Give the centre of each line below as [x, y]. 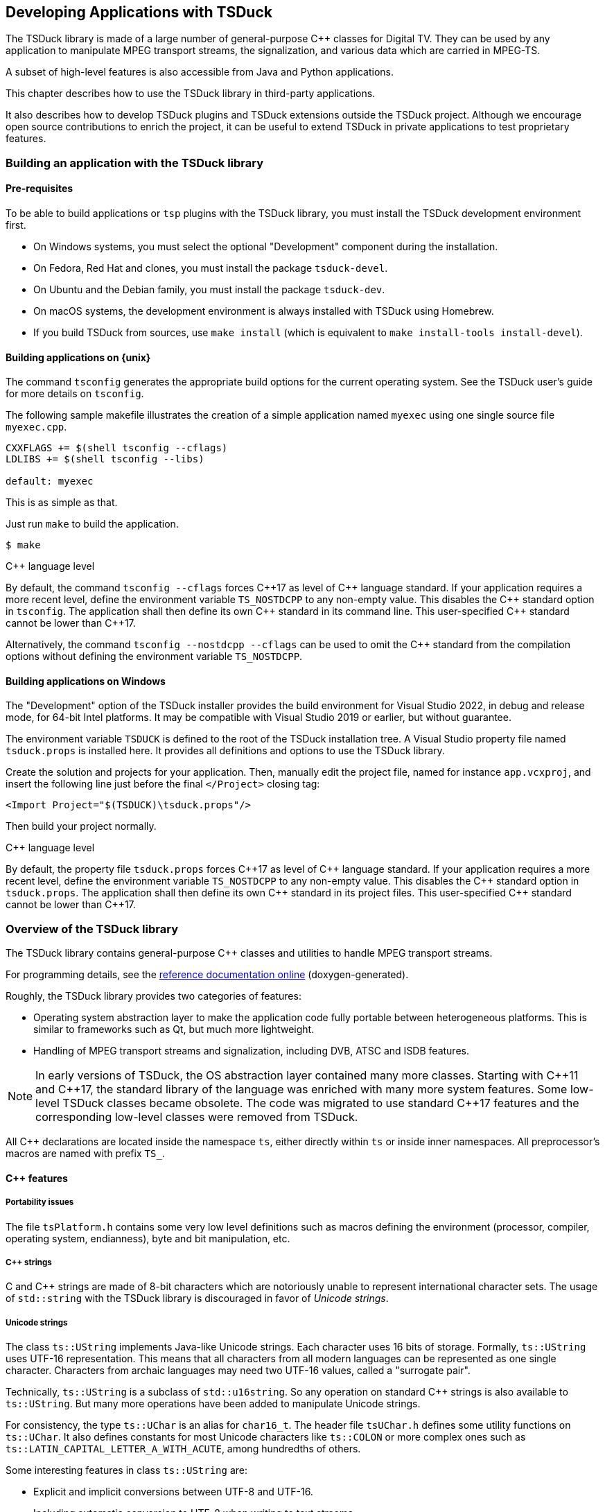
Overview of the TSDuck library [92, 929]
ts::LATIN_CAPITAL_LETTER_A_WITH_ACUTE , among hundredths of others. [183, 1449]
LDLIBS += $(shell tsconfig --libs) [105, 459]
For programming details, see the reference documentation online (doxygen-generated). [207, 975]
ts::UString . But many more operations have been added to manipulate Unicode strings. [213, 1404]
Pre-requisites [40, 189]
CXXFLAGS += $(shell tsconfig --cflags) [117, 448]
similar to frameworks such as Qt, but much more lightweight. [174, 1029]
